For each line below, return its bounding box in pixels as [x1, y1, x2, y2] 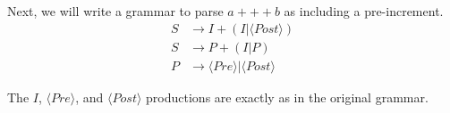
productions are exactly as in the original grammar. [146, 87, 429, 106]
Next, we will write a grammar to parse [7, 2, 224, 20]
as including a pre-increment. [284, 2, 444, 20]
